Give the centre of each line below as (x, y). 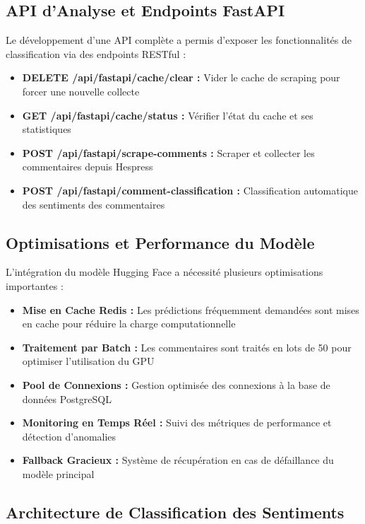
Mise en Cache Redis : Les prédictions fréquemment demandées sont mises (191, 309)
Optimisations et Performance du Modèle (160, 242)
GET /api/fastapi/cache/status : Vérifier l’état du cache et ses (168, 115)
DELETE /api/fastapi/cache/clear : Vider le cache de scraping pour (181, 77)
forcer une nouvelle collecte (81, 91)
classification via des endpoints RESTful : (96, 53)
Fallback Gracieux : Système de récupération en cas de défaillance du (178, 460)
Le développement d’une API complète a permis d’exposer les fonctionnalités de (179, 40)
